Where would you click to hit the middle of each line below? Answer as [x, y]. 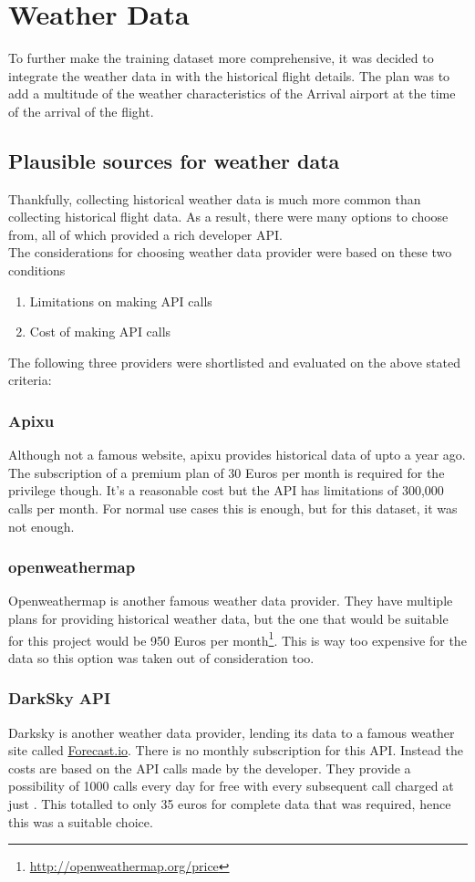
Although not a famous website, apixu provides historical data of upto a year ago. [237, 455]
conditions [37, 270]
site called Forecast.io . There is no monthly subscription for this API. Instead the [236, 750]
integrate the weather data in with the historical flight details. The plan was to [229, 75]
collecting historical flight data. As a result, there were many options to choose [228, 217]
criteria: [30, 380]
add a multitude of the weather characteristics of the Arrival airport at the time [232, 93]
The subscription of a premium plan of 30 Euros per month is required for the [227, 472]
